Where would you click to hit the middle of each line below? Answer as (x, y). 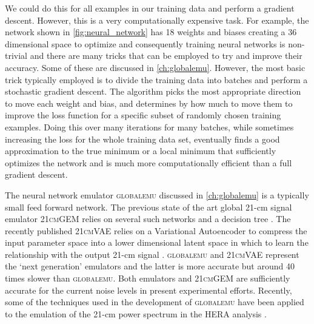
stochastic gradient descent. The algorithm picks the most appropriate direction (153, 91)
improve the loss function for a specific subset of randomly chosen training (143, 115)
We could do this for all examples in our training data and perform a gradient (150, 8)
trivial (16, 56)
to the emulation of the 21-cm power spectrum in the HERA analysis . (136, 313)
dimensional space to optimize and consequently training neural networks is (145, 43)
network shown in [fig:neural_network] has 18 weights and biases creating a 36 (151, 32)
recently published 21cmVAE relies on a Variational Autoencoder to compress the (156, 230)
